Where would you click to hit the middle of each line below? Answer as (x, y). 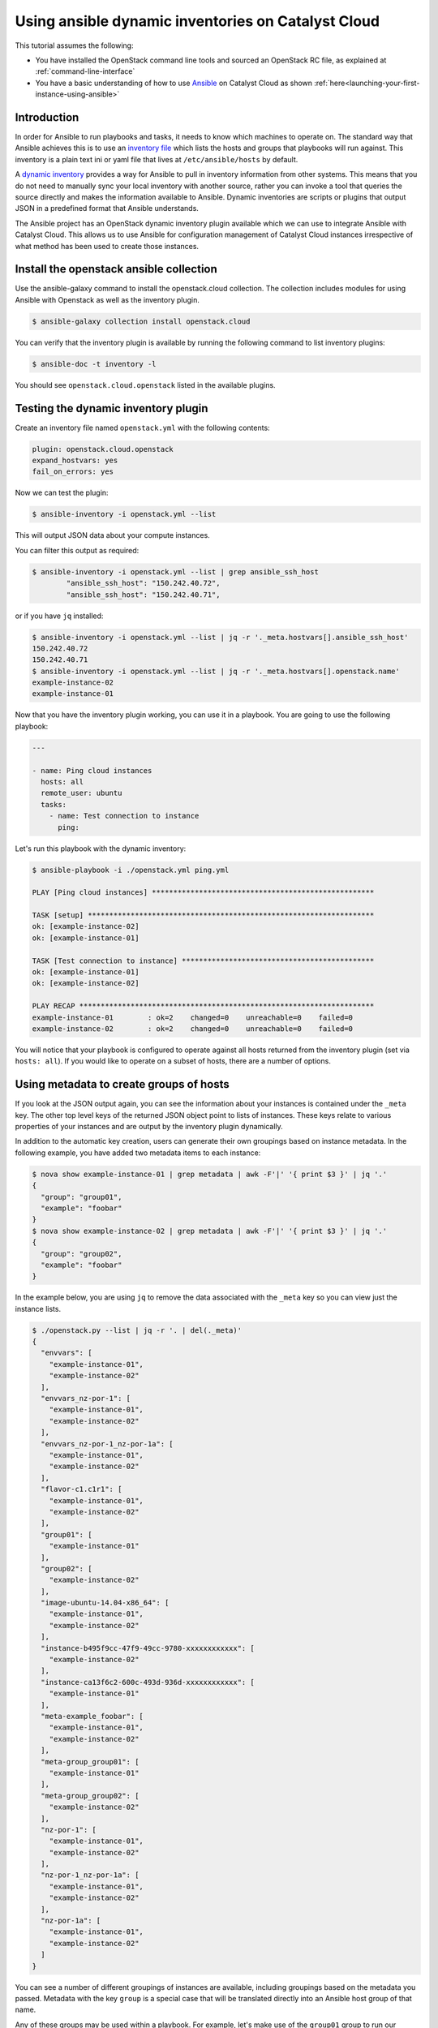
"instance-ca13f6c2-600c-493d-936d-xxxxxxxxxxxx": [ (148, 1682)
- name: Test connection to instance (124, 816)
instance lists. (38, 1308)
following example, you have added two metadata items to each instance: (138, 1153)
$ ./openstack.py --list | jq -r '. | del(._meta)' (137, 1330)
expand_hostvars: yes (75, 461)
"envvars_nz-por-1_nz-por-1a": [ (107, 1444)
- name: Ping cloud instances (92, 770)
